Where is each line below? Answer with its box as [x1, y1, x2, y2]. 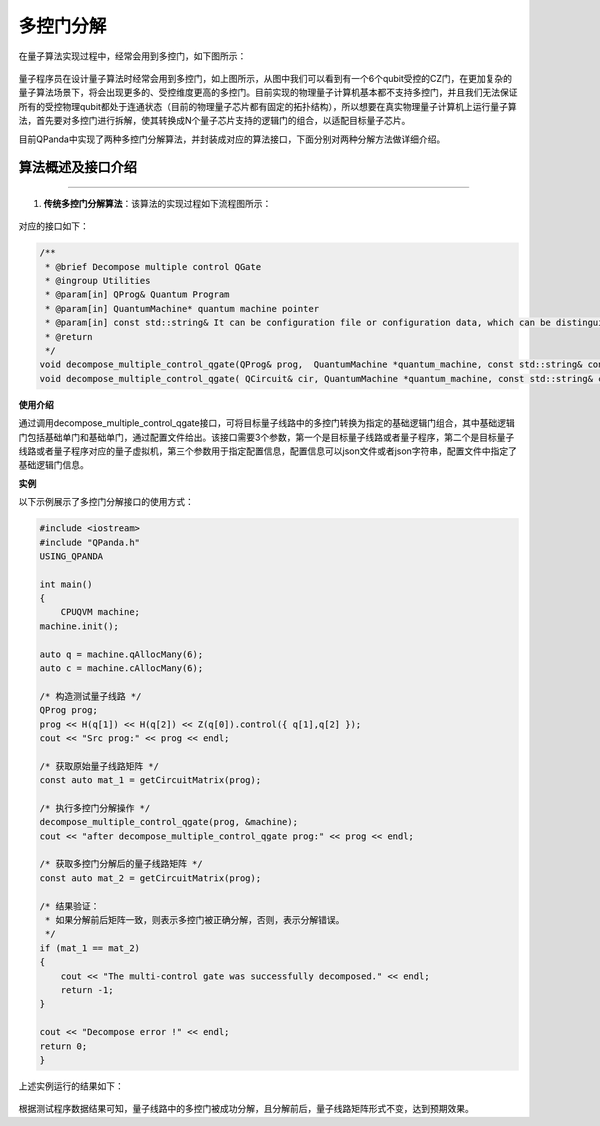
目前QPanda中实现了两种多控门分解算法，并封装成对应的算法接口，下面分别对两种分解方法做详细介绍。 [18, 133, 446, 145]
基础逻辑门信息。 [18, 459, 89, 471]
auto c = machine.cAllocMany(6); [39, 663, 204, 674]
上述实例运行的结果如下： [18, 1080, 124, 1092]
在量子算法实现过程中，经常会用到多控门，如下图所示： [18, 50, 247, 62]
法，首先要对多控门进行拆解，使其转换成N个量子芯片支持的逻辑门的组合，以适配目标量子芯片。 [18, 115, 411, 127]
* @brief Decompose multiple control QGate [45, 261, 262, 272]
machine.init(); [39, 620, 120, 632]
